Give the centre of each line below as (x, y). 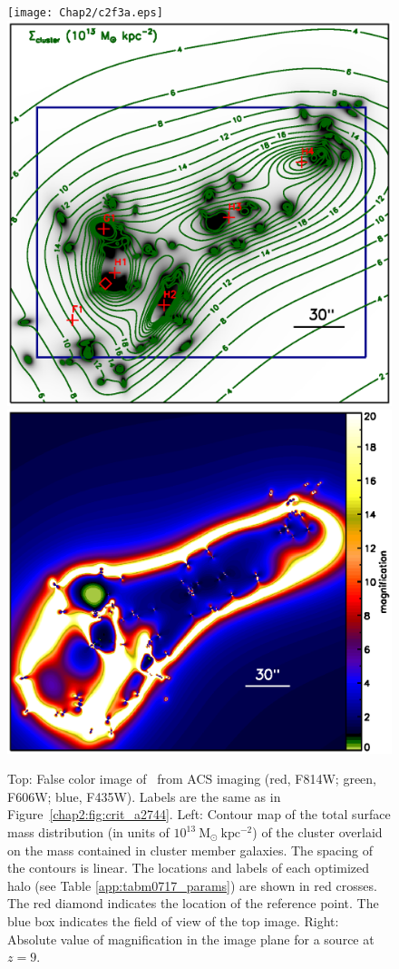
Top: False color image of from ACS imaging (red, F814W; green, (192, 779)
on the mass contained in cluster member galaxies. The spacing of (190, 850)
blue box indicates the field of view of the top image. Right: (173, 921)
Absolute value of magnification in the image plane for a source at (191, 939)
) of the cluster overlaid (317, 832)
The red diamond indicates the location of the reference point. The (193, 903)
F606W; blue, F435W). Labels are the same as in (144, 796)
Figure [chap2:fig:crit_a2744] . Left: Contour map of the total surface (199, 814)
